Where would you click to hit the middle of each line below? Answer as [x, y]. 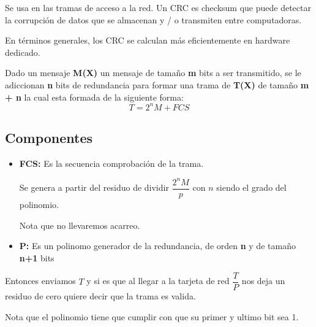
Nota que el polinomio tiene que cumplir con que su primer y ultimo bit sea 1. [152, 317]
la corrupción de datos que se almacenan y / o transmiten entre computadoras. [153, 19]
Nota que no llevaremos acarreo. [80, 225]
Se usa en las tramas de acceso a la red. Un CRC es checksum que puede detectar [158, 7]
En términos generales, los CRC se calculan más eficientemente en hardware [148, 40]
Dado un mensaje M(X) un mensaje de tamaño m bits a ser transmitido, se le [153, 73]
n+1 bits [37, 257]
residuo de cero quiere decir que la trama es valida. [100, 296]
